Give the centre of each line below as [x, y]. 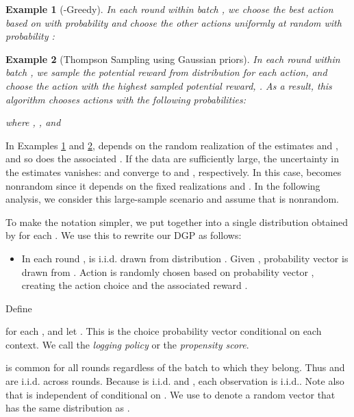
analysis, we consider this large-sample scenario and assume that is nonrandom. [172, 199]
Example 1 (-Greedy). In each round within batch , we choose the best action [169, 9]
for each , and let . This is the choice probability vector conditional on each [164, 331]
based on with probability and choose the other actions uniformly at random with [174, 22]
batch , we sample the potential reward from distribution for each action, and [166, 72]
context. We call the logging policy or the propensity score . [127, 344]
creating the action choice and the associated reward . [135, 285]
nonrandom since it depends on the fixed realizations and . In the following [163, 185]
